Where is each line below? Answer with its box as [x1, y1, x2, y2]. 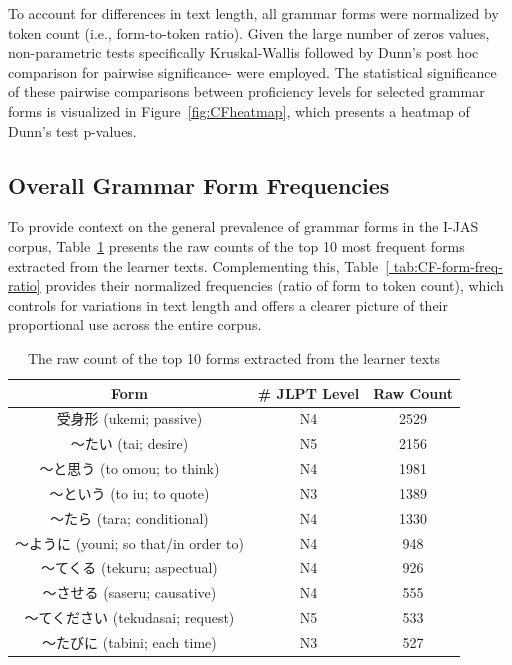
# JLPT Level [257, 382, 360, 403]
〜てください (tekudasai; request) [24, 607, 235, 628]
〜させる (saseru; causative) [42, 582, 217, 603]
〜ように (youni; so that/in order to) [15, 532, 244, 553]
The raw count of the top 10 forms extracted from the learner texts [27, 347, 441, 368]
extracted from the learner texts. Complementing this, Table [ [8, 255, 390, 276]
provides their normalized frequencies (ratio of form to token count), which [45, 275, 504, 296]
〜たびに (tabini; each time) [42, 631, 217, 652]
